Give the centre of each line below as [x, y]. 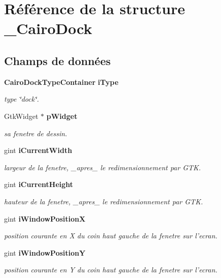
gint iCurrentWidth [38, 150]
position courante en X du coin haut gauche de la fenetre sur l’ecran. [111, 236]
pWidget [62, 116]
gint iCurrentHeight [39, 184]
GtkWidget [21, 116]
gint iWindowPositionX [45, 218]
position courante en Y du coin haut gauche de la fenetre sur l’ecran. [111, 270]
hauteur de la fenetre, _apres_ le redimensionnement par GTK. [104, 201]
